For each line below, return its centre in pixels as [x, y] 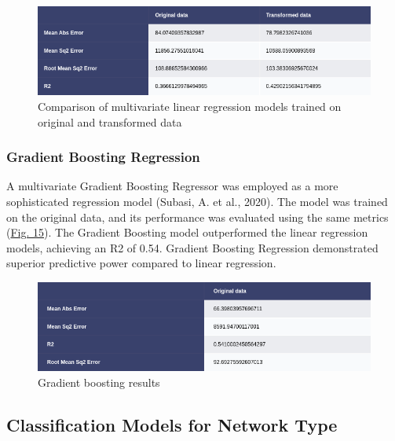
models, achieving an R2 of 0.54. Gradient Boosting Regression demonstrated [192, 247]
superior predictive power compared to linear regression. [141, 263]
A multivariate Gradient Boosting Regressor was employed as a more [172, 186]
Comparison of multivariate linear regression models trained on [190, 106]
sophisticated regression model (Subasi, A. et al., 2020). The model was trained [197, 201]
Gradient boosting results [99, 382]
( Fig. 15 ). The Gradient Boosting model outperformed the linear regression [187, 232]
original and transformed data [110, 121]
